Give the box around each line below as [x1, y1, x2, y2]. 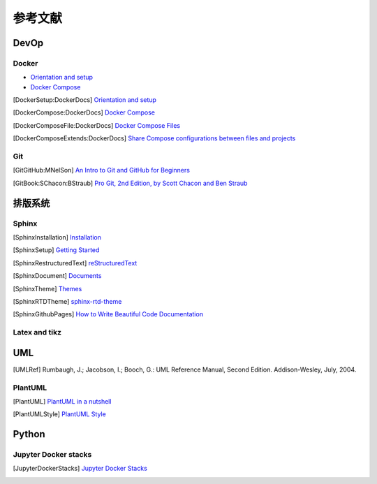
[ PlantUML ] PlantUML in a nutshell [13, 397, 112, 405]
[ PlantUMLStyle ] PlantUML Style [13, 410, 106, 418]
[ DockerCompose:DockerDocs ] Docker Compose [13, 108, 155, 117]
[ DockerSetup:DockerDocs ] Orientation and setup [13, 96, 157, 104]
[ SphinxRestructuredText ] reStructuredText [13, 258, 138, 267]
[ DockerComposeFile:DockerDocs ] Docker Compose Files [13, 121, 181, 129]
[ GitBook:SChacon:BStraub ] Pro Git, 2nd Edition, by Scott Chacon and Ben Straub [13, 179, 248, 187]
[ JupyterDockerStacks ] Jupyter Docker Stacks [13, 464, 148, 473]
